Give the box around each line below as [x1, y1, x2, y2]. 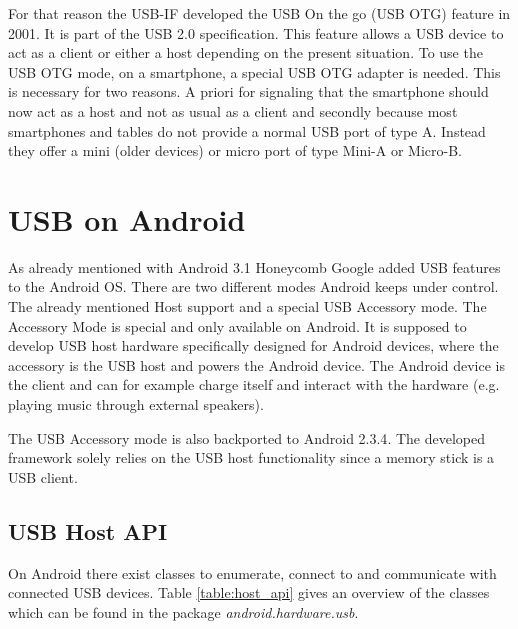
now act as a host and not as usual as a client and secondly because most [8, 100, 458, 121]
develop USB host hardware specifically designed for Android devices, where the [8, 335, 499, 356]
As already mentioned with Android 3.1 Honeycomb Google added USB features [8, 256, 501, 277]
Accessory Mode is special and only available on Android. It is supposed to [8, 315, 467, 336]
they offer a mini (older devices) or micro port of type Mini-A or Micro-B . [8, 140, 462, 161]
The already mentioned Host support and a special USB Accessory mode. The [8, 296, 487, 317]
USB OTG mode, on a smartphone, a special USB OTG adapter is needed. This [8, 61, 501, 82]
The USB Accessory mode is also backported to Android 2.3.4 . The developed [8, 427, 485, 448]
